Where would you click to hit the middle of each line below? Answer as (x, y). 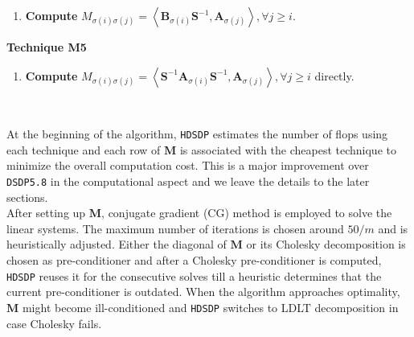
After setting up (46, 213)
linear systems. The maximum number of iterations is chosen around (175, 228)
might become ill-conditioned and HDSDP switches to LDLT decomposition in (210, 307)
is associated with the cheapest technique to (288, 149)
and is (393, 228)
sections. (27, 197)
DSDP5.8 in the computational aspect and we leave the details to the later (188, 181)
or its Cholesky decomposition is (326, 244)
